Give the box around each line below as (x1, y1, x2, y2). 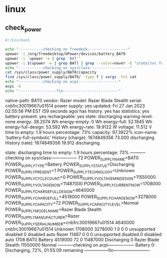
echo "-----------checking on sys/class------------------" (5, 65, 133, 70)
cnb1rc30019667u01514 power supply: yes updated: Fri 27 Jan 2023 (5, 103, 145, 109)
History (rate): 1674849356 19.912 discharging (5, 139, 100, 145)
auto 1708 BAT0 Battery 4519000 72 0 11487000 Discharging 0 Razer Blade (5, 237, 160, 243)
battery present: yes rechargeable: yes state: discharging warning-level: (5, 113, 153, 119)
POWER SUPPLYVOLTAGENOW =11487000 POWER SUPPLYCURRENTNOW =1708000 (5, 181, 161, 188)
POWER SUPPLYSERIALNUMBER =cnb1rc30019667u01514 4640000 (5, 219, 135, 227)
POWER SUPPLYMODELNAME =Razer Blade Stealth (5, 207, 102, 214)
